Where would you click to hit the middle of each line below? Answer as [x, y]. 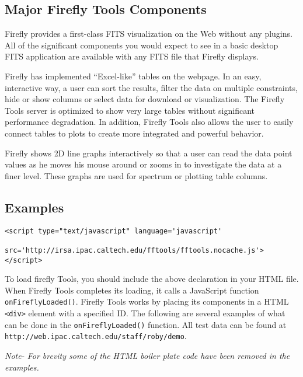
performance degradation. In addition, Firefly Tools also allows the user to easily [149, 122]
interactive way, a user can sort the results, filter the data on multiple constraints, [151, 87]
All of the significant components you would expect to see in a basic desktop [142, 45]
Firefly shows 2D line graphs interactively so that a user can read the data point [149, 153]
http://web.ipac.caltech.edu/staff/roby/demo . [96, 336]
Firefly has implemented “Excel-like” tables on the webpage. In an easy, [133, 76]
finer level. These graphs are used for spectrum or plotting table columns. [136, 175]
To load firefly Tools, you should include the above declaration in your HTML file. [152, 279]
